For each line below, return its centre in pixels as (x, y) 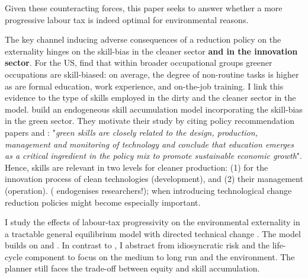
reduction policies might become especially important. (103, 202)
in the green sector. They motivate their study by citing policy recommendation (150, 121)
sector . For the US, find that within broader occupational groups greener (139, 63)
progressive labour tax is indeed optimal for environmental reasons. (127, 19)
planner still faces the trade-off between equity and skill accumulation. (132, 268)
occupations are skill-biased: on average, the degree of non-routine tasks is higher (152, 74)
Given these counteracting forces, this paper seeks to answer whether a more (144, 8)
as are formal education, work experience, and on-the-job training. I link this (144, 86)
